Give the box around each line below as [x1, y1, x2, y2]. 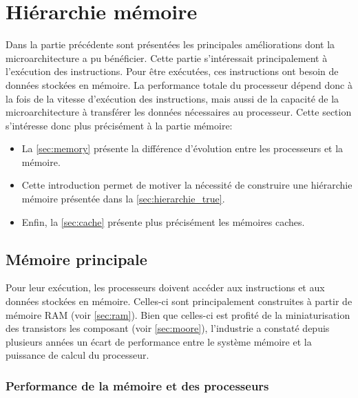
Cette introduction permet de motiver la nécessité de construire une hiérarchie [21, 178, 352, 192]
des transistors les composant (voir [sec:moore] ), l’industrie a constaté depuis [6, 321, 330, 335]
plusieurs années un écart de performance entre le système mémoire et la [6, 334, 312, 348]
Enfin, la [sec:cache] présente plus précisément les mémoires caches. [21, 214, 305, 229]
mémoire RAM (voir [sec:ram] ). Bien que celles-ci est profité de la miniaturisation [6, 307, 350, 322]
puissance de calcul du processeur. [6, 348, 149, 362]
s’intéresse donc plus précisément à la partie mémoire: [6, 118, 233, 132]
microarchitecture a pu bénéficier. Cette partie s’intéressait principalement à [6, 50, 328, 65]
